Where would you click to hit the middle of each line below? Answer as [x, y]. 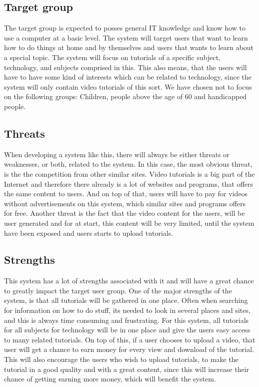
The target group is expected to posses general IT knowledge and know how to [125, 28]
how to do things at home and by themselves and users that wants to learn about [129, 47]
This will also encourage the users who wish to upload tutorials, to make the [121, 359]
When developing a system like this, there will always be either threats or [117, 154]
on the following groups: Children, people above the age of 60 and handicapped [125, 96]
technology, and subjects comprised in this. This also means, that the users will [125, 67]
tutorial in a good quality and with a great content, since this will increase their [127, 369]
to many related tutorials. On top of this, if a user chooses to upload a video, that [130, 339]
